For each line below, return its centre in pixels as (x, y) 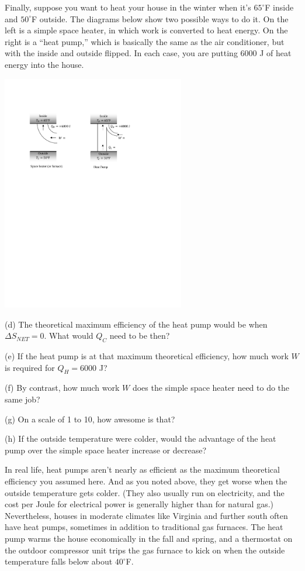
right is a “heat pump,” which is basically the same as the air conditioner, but (145, 41)
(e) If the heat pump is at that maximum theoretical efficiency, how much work (147, 356)
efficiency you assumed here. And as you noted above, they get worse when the (146, 481)
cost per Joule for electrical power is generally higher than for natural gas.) (139, 504)
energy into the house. (44, 64)
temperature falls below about (59, 561)
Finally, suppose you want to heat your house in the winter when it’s (128, 7)
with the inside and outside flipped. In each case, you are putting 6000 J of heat (148, 53)
